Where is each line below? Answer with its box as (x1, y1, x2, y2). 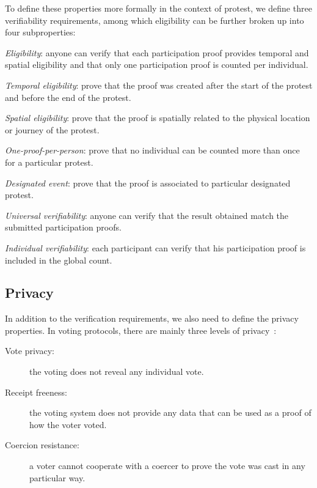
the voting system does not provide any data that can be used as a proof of (29, 406, 312, 419)
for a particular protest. (5, 155, 93, 168)
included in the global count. (5, 253, 112, 266)
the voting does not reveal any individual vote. (29, 365, 204, 378)
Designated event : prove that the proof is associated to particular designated (5, 176, 291, 189)
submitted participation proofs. (5, 221, 122, 234)
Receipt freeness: (5, 385, 67, 398)
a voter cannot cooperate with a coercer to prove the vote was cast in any (29, 459, 305, 472)
